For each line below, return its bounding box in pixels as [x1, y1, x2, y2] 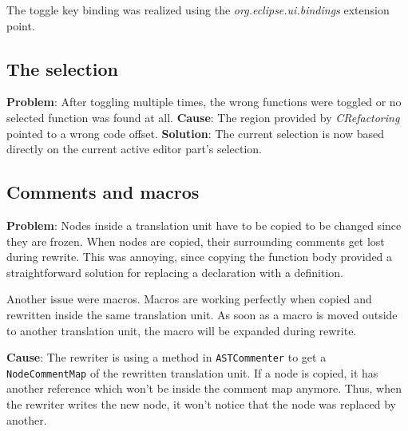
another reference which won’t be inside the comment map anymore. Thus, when [6, 380, 402, 397]
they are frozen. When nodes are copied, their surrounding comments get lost [6, 232, 385, 249]
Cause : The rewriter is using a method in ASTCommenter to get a [6, 349, 327, 366]
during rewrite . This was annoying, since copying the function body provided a [6, 248, 393, 265]
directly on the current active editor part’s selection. [6, 140, 263, 157]
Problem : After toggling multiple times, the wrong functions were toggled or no [6, 93, 402, 110]
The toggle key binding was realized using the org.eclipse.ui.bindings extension [6, 2, 390, 18]
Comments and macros [6, 180, 200, 204]
